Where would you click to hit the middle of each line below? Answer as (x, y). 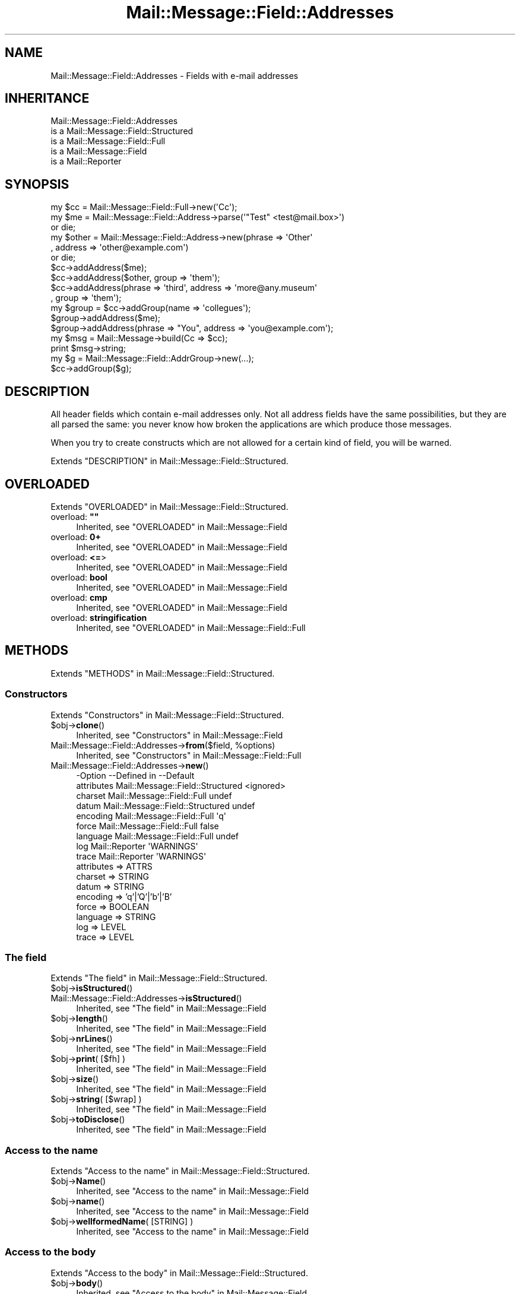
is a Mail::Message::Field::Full (108, 141)
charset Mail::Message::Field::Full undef (154, 795)
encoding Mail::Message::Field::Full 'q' (151, 816)
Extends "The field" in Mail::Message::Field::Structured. (159, 978)
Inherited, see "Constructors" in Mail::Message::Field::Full (189, 755)
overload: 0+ (76, 537)
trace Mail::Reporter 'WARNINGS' (141, 856)
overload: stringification (99, 617)
